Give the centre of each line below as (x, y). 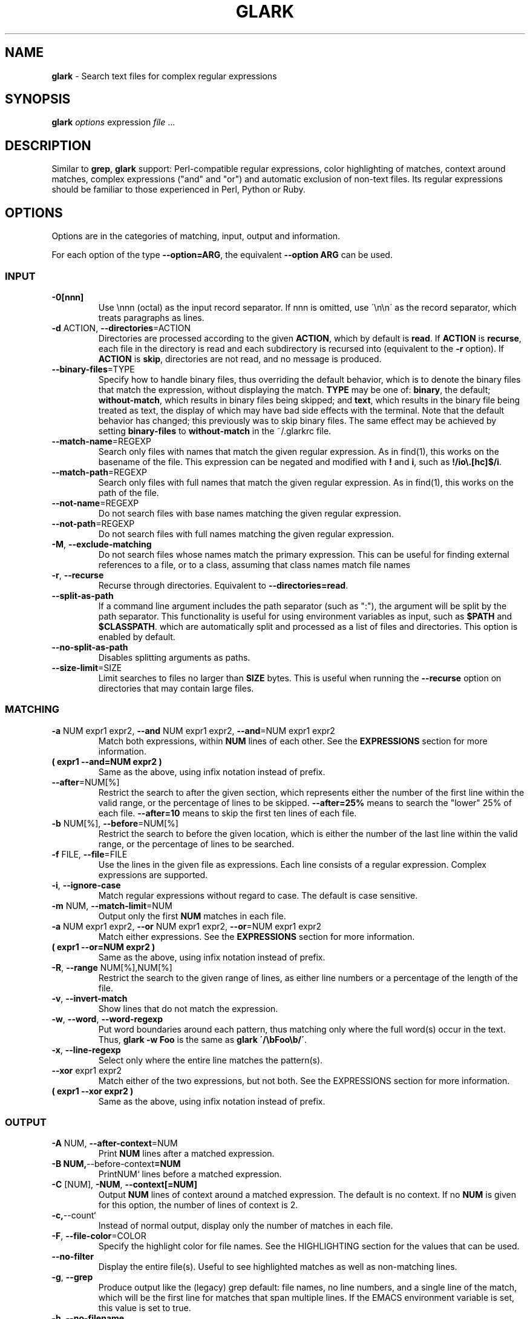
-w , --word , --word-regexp (107, 1019)
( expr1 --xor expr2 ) (93, 1091)
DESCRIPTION (48, 145)
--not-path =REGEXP (93, 523)
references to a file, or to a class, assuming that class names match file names (254, 564)
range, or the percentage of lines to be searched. (196, 844)
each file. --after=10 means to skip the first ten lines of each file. (227, 813)
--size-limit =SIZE (87, 667)
